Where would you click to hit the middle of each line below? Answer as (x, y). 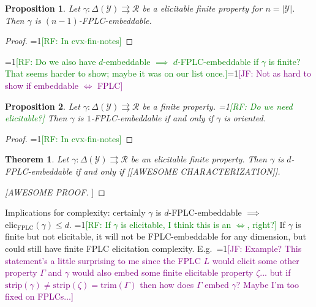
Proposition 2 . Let (43, 106)
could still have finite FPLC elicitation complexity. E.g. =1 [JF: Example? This (153, 248)
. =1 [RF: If (90, 224)
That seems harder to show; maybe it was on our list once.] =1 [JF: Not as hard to (158, 73)
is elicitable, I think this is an (176, 224)
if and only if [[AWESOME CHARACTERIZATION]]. (178, 171)
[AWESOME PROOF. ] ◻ (55, 191)
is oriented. (245, 118)
